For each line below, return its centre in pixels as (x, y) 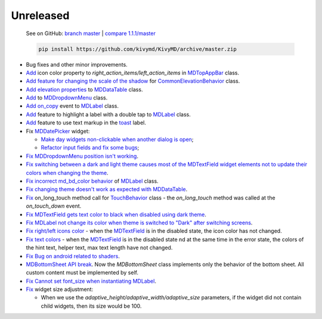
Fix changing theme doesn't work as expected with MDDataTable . (107, 189)
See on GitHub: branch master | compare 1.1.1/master (91, 33)
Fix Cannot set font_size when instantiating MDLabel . (91, 281)
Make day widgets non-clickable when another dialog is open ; (117, 139)
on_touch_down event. (54, 206)
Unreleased (40, 15)
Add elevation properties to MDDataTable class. (84, 89)
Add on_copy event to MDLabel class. (72, 106)
